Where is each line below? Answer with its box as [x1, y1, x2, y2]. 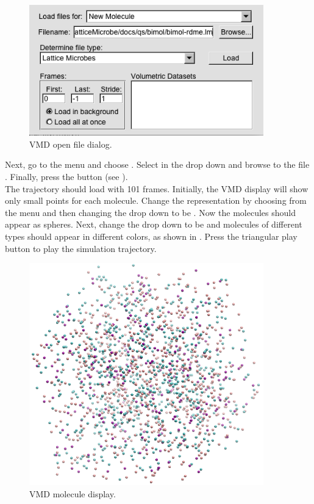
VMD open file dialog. [29, 137, 112, 150]
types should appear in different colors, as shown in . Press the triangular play [5, 229, 298, 242]
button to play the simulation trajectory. [5, 242, 157, 254]
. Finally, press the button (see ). [5, 170, 128, 182]
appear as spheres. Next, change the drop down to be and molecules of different [5, 218, 302, 231]
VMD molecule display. [29, 487, 116, 500]
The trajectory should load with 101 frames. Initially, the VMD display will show [5, 182, 309, 195]
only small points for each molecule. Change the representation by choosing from [5, 194, 307, 207]
